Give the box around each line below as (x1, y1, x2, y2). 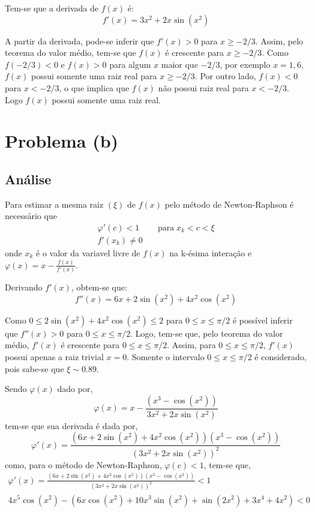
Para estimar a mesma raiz (5, 197, 104, 210)
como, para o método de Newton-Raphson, (5, 458, 162, 471)
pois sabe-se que (5, 362, 64, 375)
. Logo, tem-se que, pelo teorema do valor (130, 327, 283, 339)
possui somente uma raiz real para (31, 70, 157, 82)
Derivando (5, 281, 43, 294)
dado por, (57, 382, 93, 395)
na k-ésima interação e (169, 246, 252, 259)
